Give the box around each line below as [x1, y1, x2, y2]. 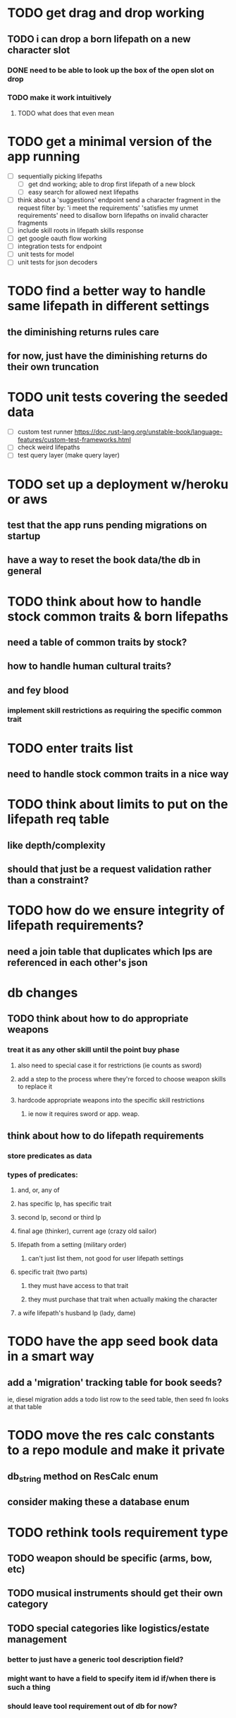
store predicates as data [7, 1151, 92, 1160]
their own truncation [7, 361, 99, 373]
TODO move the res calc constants [7, 1428, 215, 1443]
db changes [7, 985, 78, 1000]
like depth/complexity [7, 839, 106, 851]
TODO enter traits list [7, 740, 134, 756]
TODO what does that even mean [17, 109, 115, 117]
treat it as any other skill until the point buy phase [7, 1045, 180, 1055]
